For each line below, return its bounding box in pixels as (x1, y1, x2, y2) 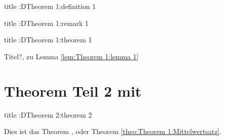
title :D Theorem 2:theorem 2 (4, 109, 92, 120)
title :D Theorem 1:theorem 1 (4, 34, 92, 45)
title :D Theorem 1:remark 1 (4, 17, 89, 28)
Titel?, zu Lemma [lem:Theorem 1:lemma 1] (4, 51, 138, 61)
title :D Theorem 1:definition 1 (4, 1, 96, 11)
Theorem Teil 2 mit (4, 80, 141, 101)
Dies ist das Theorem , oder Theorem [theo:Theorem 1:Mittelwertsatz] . (4, 126, 221, 137)
